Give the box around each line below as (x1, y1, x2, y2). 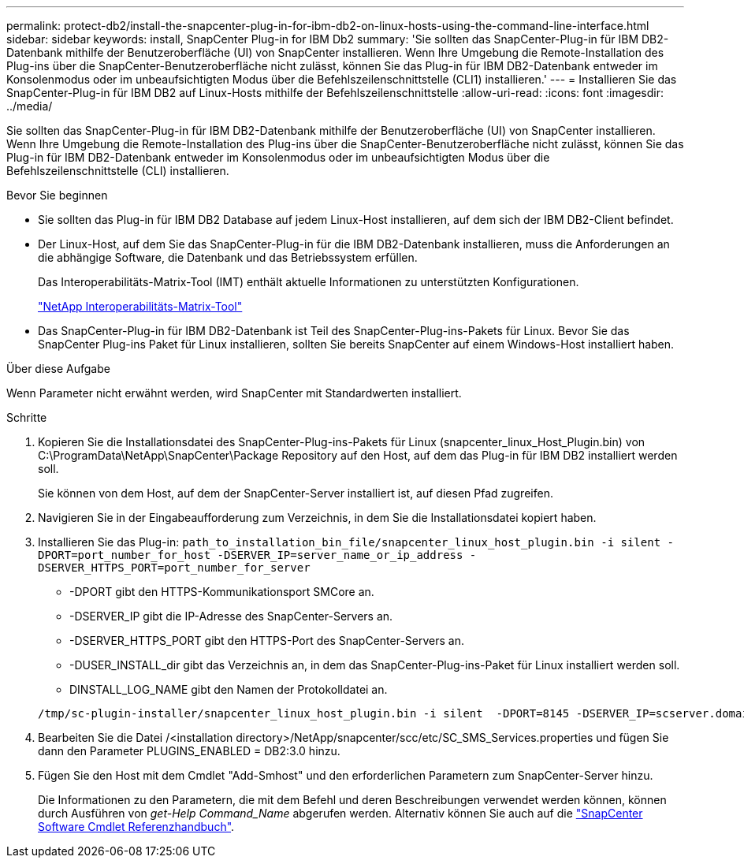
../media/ (6, 99, 53, 113)
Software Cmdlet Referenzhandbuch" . (38, 820, 235, 833)
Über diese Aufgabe (6, 362, 110, 375)
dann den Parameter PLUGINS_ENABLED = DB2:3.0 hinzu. (38, 744, 340, 758)
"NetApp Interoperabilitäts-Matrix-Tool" (38, 300, 243, 313)
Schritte (6, 411, 47, 424)
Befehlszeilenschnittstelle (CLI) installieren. (6, 164, 229, 177)
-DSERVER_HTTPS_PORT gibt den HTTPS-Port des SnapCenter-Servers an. (69, 634, 464, 647)
